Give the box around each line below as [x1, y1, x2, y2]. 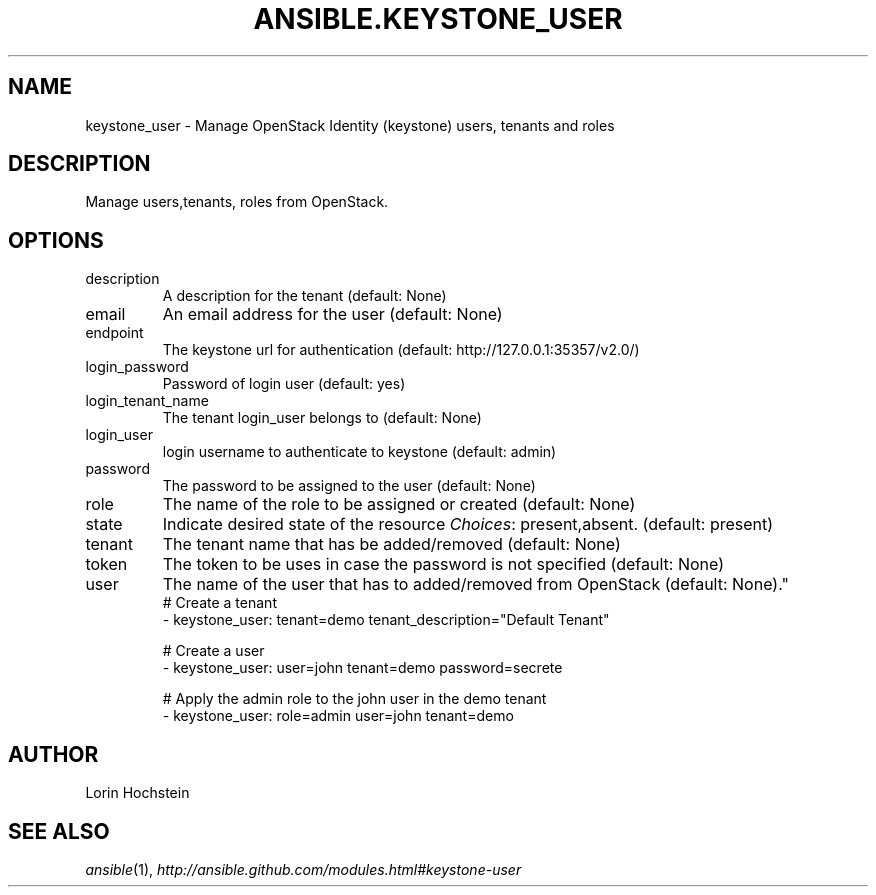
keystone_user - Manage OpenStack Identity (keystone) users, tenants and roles [85, 116, 615, 134]
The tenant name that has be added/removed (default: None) [162, 534, 621, 555]
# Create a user [162, 642, 265, 660]
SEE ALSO [8, 818, 110, 844]
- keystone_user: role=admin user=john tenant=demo [162, 707, 514, 725]
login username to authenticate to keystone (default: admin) [162, 443, 557, 461]
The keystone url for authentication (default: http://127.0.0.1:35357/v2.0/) [162, 341, 640, 359]
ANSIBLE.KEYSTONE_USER [253, 2, 623, 36]
